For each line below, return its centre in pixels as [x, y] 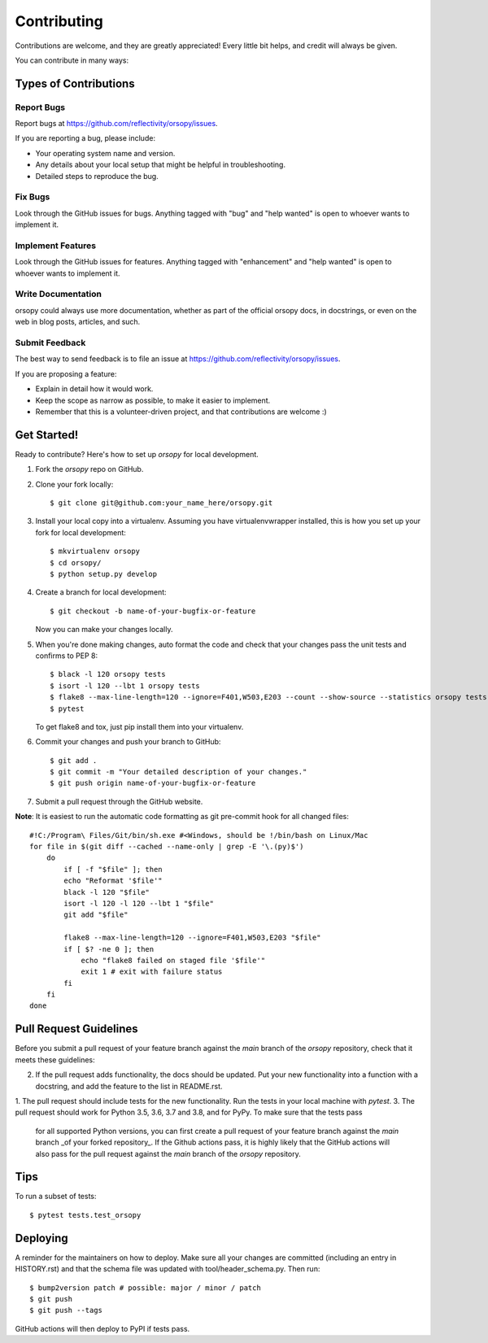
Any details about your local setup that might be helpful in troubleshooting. [161, 165]
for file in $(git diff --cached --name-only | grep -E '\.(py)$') [167, 847]
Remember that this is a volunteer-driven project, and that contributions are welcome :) [181, 412]
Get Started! [47, 435]
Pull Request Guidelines [76, 1029]
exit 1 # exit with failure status [152, 972]
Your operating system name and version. [105, 153]
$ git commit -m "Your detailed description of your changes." [179, 772]
